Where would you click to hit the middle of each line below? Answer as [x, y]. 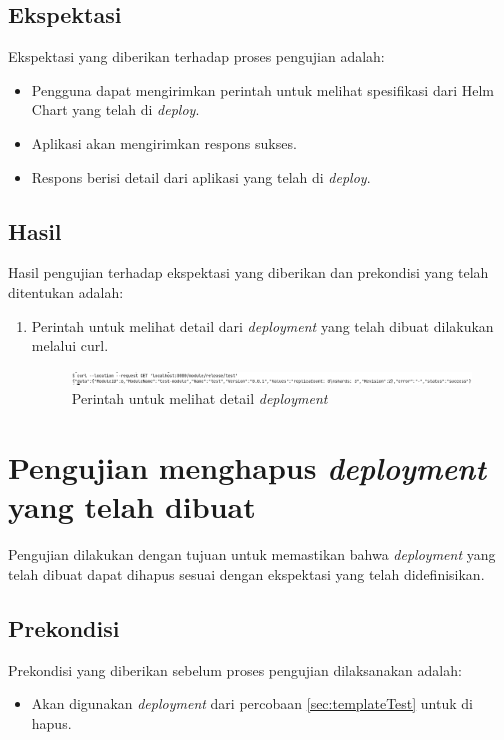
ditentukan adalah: [66, 291]
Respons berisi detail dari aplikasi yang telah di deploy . [201, 176]
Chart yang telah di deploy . [115, 109]
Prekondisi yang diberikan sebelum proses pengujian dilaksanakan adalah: [235, 669]
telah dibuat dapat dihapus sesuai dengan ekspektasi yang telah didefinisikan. [246, 573]
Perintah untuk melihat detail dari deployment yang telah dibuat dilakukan [262, 325]
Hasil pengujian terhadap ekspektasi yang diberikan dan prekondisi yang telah [248, 272]
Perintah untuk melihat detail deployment [199, 398]
